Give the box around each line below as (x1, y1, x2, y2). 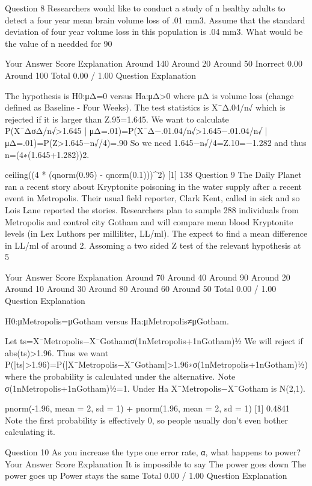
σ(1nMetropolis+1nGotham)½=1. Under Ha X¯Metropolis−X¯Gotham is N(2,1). (5, 381, 305, 394)
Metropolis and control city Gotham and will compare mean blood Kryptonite (5, 215, 293, 228)
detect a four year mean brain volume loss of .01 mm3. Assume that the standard (5, 13, 305, 26)
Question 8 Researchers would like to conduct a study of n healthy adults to (5, 2, 286, 14)
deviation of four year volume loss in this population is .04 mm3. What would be (5, 25, 303, 38)
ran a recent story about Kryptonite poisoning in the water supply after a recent (5, 180, 302, 192)
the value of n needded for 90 (5, 37, 112, 49)
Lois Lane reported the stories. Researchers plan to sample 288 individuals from (5, 203, 299, 216)
